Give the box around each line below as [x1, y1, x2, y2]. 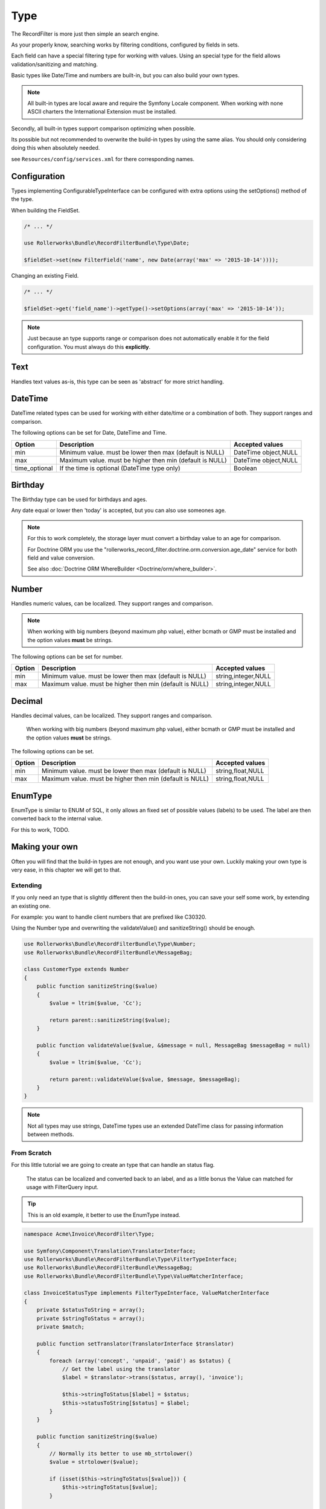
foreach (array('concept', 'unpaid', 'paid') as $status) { [49, 1357, 231, 1364]
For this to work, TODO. [11, 826, 69, 833]
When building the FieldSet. [11, 206, 80, 214]
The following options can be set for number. [11, 652, 123, 660]
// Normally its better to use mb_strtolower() [49, 1450, 193, 1457]
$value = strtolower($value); [49, 1458, 139, 1466]
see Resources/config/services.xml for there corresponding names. [11, 155, 195, 162]
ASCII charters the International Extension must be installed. [27, 108, 177, 115]
